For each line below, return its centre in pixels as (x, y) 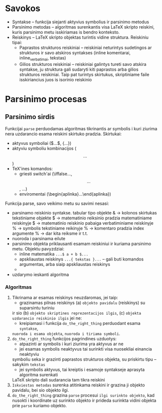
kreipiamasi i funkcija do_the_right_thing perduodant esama (80, 323)
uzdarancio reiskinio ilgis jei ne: (47, 318)
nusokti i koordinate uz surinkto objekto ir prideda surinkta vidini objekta (84, 400)
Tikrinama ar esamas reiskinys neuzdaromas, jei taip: (65, 298)
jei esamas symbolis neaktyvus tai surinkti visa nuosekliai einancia (86, 349)
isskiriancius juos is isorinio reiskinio (56, 79)
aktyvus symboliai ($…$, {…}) (42, 143)
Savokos (23, 8)
